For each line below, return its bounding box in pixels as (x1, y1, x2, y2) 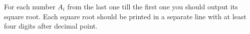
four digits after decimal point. (4, 21, 98, 31)
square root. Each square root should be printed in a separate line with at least (4, 11, 247, 21)
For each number (4, 1, 55, 11)
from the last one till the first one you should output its (67, 1, 238, 11)
